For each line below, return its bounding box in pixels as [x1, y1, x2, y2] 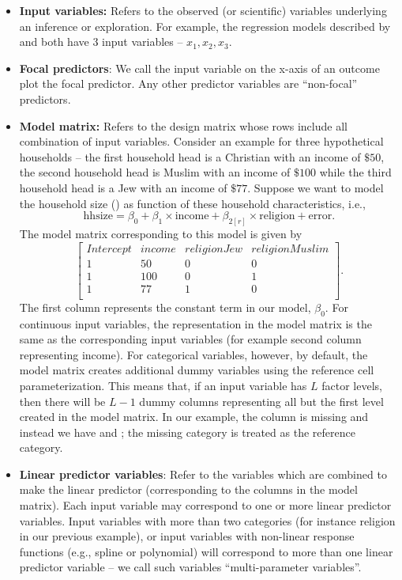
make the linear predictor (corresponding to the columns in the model [19, 481, 358, 498]
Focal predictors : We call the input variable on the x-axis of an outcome [19, 59, 380, 76]
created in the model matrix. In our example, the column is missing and [19, 408, 369, 425]
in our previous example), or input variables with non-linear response [19, 528, 355, 544]
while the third [319, 164, 392, 180]
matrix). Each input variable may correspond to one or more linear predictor [19, 497, 392, 514]
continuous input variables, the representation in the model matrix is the [19, 315, 372, 332]
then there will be [19, 392, 106, 409]
